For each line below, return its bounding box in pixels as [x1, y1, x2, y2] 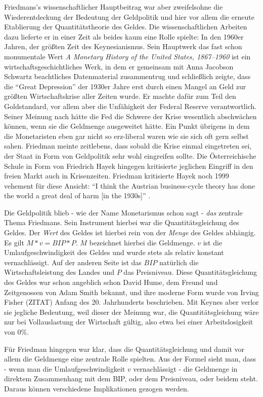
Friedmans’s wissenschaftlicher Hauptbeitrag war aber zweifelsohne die [4, 2, 223, 12]
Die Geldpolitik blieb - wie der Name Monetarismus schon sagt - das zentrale [4, 207, 243, 218]
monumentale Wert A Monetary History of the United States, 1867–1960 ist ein [4, 51, 251, 61]
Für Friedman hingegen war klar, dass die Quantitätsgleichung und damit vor [4, 343, 245, 354]
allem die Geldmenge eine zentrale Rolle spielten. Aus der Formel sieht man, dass [4, 353, 256, 364]
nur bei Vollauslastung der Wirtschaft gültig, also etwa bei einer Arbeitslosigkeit [4, 316, 253, 327]
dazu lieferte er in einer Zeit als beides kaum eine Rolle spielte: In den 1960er [4, 31, 244, 42]
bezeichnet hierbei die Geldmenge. [89, 237, 195, 247]
